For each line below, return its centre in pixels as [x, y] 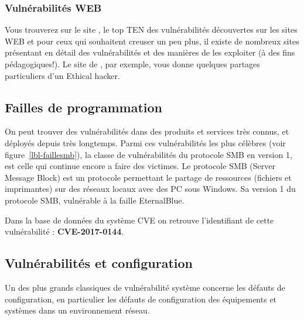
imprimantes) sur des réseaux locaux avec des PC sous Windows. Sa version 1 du [150, 189]
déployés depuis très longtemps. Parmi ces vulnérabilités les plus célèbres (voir [145, 142]
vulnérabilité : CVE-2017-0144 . [64, 231]
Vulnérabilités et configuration [99, 263]
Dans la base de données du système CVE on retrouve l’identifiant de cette [139, 220]
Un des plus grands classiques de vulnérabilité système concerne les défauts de [145, 287]
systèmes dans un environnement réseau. [77, 310]
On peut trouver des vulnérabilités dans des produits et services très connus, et [147, 131]
